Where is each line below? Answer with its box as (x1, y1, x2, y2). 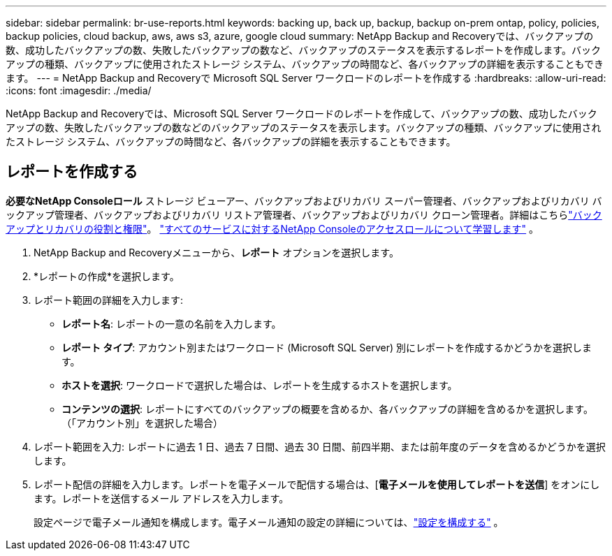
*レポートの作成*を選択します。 (34, 270, 180, 282)
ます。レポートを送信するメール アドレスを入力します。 (34, 492, 289, 504)
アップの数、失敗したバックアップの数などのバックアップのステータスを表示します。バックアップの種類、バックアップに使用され (6, 122, 602, 133)
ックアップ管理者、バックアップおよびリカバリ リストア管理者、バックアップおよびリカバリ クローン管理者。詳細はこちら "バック (6, 208, 602, 221)
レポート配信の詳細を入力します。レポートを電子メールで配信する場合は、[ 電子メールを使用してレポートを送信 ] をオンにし (34, 478, 600, 490)
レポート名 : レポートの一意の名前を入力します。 (61, 317, 282, 330)
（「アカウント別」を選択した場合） (61, 416, 223, 429)
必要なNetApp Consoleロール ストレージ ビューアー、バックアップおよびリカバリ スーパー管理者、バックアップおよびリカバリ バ (6, 194, 602, 207)
